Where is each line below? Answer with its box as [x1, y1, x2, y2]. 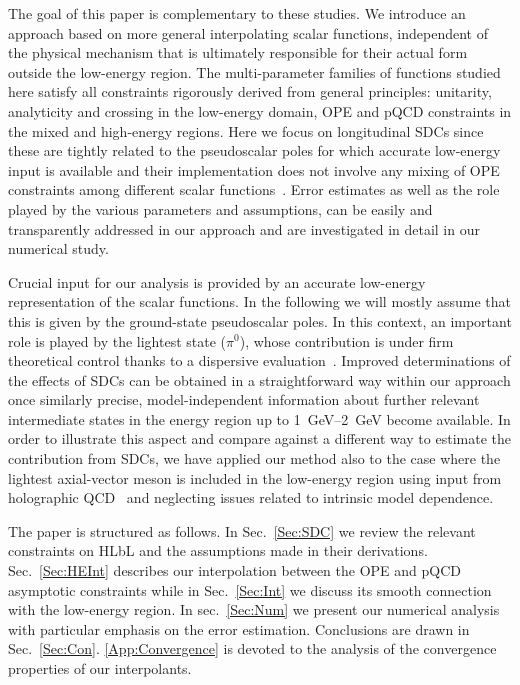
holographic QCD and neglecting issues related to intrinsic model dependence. [8, 487, 494, 508]
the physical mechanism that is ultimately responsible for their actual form [8, 42, 468, 63]
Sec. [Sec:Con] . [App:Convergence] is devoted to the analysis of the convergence [8, 638, 497, 659]
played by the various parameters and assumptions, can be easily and [8, 198, 433, 219]
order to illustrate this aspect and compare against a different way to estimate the [8, 428, 511, 449]
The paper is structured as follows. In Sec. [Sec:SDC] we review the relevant [8, 520, 476, 541]
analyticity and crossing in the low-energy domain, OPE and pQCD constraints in [8, 100, 512, 121]
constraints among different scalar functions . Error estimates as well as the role [8, 179, 500, 200]
